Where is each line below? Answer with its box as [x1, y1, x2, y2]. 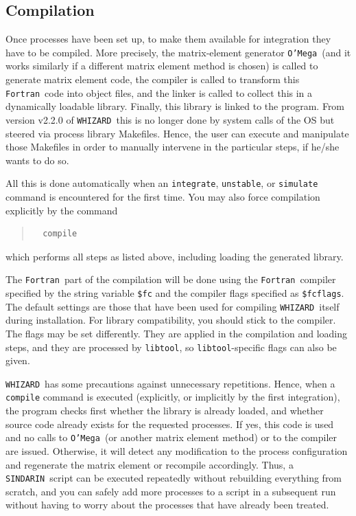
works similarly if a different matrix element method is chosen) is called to [5, 58, 318, 73]
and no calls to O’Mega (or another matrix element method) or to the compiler [5, 430, 337, 445]
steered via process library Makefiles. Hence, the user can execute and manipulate [5, 126, 349, 140]
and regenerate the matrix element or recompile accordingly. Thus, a [5, 457, 294, 471]
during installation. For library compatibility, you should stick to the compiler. [5, 313, 336, 327]
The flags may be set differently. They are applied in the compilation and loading [5, 326, 348, 340]
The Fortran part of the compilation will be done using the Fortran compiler [5, 272, 336, 287]
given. [5, 353, 30, 368]
